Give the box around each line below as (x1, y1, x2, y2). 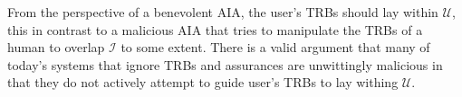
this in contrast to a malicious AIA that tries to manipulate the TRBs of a (7, 20, 423, 39)
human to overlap (7, 38, 105, 57)
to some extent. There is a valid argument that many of (120, 38, 430, 57)
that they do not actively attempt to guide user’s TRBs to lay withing (7, 73, 399, 92)
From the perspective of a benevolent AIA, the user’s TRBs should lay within (7, 3, 438, 21)
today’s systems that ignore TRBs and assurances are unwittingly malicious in (7, 55, 443, 74)
